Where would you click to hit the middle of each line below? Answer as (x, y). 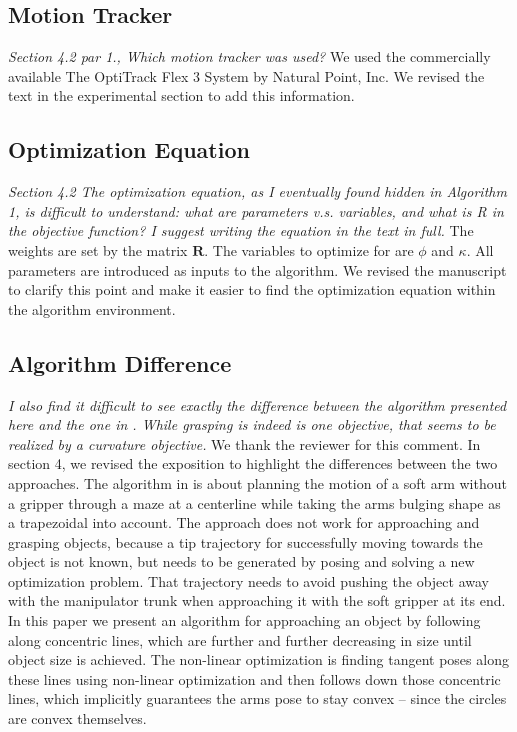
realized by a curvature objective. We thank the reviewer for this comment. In (244, 443)
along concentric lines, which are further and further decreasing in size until (240, 639)
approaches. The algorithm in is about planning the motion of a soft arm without (257, 482)
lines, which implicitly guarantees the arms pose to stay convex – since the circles (257, 698)
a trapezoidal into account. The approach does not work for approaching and (244, 522)
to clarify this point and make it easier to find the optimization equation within (252, 289)
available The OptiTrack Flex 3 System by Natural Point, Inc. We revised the (246, 75)
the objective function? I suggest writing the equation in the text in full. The (241, 230)
